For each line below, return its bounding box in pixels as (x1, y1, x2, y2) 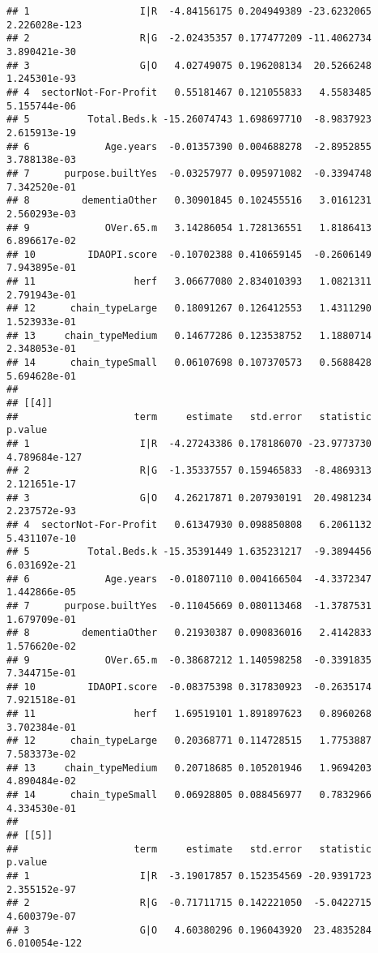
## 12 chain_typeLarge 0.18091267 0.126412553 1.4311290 (6, 303, 372, 315)
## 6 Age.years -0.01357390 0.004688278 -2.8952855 (6, 140, 372, 152)
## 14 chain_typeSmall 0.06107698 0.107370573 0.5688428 (6, 357, 372, 369)
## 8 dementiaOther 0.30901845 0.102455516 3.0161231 (6, 195, 372, 207)
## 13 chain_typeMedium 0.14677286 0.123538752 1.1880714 (6, 329, 372, 341)
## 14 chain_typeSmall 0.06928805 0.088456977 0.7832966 (6, 789, 372, 801)
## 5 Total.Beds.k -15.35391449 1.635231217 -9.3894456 (6, 546, 372, 558)
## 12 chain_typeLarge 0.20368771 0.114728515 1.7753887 (6, 735, 372, 747)
